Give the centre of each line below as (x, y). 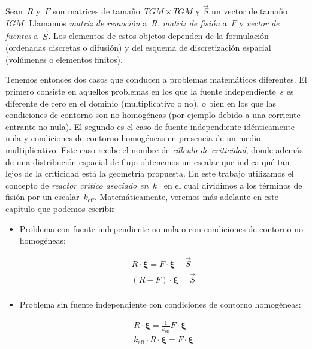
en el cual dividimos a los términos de (233, 185)
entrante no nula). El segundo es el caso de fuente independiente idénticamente (150, 126)
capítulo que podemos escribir (60, 208)
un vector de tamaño (249, 11)
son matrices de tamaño (96, 11)
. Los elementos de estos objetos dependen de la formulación (158, 36)
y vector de (259, 22)
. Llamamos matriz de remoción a (85, 22)
